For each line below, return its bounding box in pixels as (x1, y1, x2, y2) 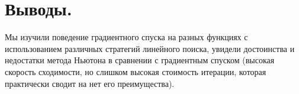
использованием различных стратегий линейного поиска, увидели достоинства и (5, 42, 295, 54)
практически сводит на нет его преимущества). (5, 77, 175, 89)
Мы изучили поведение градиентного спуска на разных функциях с (5, 31, 248, 43)
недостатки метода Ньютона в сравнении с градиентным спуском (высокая (5, 54, 275, 66)
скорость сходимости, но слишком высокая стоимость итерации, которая (5, 65, 266, 77)
